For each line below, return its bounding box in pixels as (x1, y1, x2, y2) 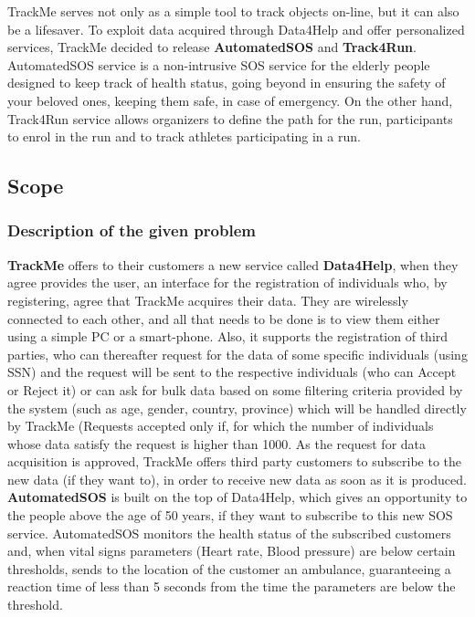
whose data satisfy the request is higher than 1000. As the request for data (7, 434, 427, 453)
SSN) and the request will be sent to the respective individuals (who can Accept (7, 362, 457, 382)
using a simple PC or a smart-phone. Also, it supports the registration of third (7, 327, 449, 346)
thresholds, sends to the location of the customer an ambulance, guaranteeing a (7, 559, 451, 578)
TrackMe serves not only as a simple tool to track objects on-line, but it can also (7, 2, 459, 20)
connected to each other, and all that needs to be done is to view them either (7, 308, 440, 328)
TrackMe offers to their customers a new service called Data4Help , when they (7, 255, 459, 274)
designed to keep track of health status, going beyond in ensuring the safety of (7, 73, 446, 92)
